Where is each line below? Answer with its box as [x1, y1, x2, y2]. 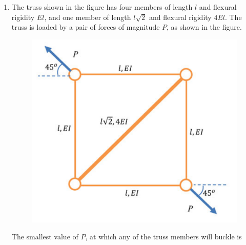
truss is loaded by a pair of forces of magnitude [11, 22, 160, 32]
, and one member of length [44, 11, 131, 22]
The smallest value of [11, 231, 78, 242]
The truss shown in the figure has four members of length [11, 2, 193, 12]
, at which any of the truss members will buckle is [85, 231, 242, 242]
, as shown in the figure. [167, 22, 242, 32]
